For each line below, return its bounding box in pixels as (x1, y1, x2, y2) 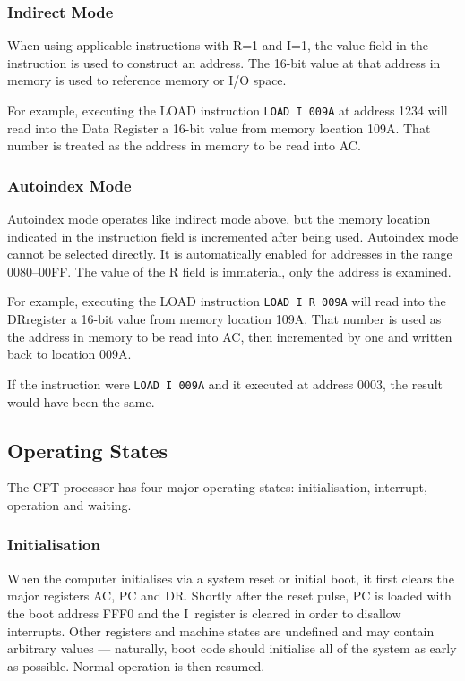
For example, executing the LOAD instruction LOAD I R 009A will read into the (7, 292, 446, 311)
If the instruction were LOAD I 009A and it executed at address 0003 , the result (7, 374, 443, 393)
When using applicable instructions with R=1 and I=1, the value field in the (7, 36, 428, 55)
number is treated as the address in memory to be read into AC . (7, 136, 361, 155)
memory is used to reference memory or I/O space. (7, 71, 287, 89)
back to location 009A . (7, 345, 132, 363)
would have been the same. (7, 392, 155, 411)
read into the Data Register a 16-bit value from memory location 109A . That (7, 118, 431, 137)
